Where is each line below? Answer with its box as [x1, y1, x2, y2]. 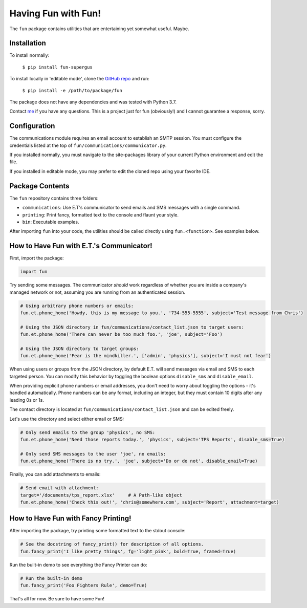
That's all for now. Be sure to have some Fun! [9, 596, 105, 602]
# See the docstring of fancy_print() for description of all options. [20, 541, 204, 547]
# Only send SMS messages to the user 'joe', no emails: [20, 451, 166, 457]
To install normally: [9, 52, 50, 58]
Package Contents [9, 182, 70, 190]
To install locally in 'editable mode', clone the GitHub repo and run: [9, 76, 149, 82]
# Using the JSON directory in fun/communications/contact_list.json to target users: [20, 324, 245, 330]
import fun [20, 269, 48, 275]
